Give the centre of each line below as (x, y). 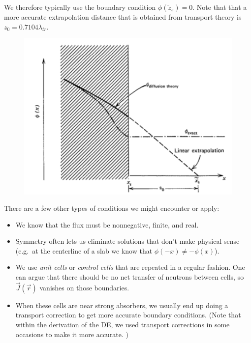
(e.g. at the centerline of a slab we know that (84, 250)
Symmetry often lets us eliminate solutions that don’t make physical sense (127, 241)
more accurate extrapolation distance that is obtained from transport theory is (123, 17)
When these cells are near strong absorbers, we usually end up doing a (122, 305)
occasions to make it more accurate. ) (72, 334)
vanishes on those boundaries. (84, 287)
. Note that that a (220, 7)
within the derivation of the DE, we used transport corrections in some (123, 325)
